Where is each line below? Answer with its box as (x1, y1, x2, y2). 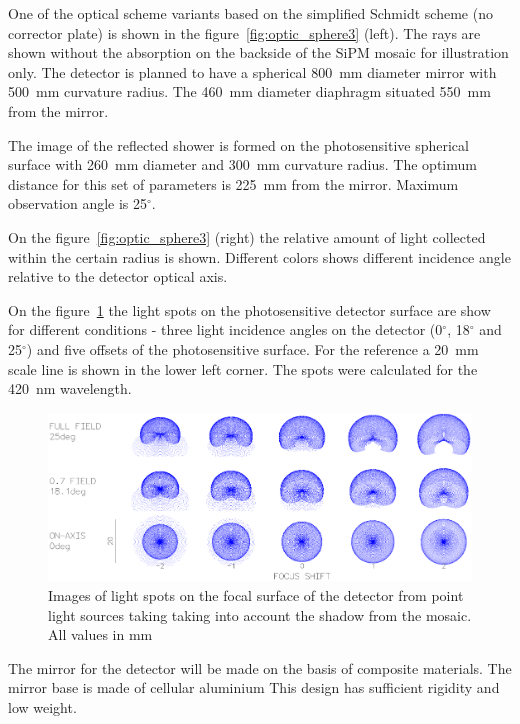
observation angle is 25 (8, 193, 148, 214)
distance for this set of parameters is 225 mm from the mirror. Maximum (8, 173, 459, 194)
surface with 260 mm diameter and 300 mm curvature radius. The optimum (8, 154, 477, 175)
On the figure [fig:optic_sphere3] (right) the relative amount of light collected (8, 226, 486, 247)
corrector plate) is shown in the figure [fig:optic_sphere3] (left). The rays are (8, 22, 481, 43)
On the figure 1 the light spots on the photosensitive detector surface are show (8, 299, 491, 320)
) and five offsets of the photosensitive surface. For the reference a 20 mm (26, 338, 479, 359)
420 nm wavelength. (8, 378, 132, 399)
